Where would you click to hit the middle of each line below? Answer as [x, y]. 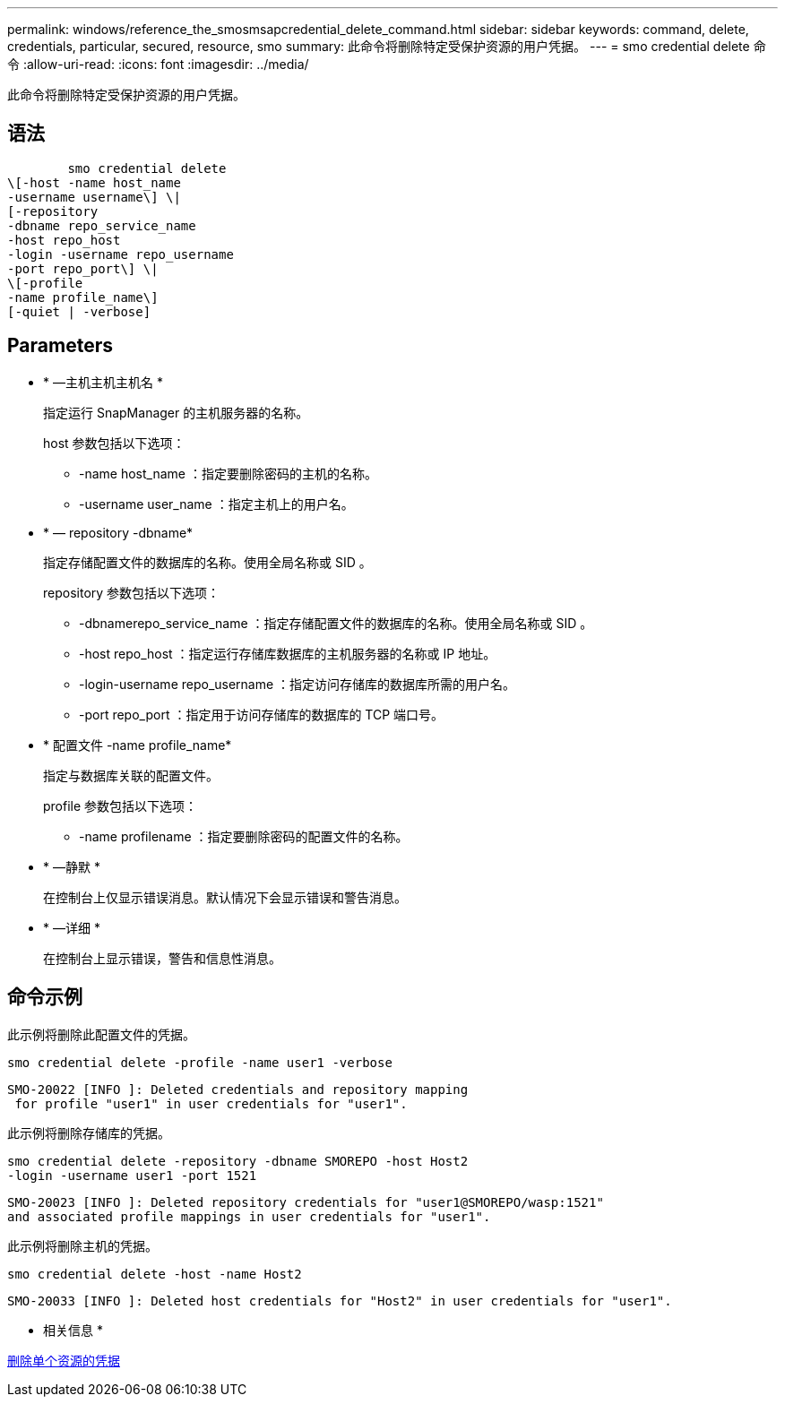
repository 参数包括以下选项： [132, 592]
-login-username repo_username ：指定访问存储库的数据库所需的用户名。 [298, 684]
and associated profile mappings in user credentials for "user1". [249, 1216]
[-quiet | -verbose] [79, 311]
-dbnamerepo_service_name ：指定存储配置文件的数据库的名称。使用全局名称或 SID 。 [336, 623]
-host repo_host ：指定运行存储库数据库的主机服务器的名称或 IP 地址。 [288, 653]
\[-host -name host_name [94, 182]
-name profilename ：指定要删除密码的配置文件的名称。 [244, 836]
